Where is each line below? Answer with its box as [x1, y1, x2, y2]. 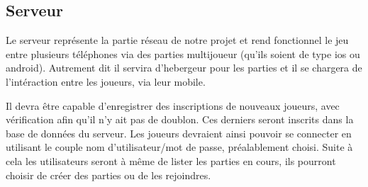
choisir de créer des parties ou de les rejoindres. [6, 167, 211, 182]
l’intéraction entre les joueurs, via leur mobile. [6, 74, 206, 89]
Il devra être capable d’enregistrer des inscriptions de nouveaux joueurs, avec [6, 98, 340, 113]
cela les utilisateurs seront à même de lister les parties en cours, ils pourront [6, 153, 336, 168]
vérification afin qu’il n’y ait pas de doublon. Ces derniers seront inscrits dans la [6, 112, 354, 127]
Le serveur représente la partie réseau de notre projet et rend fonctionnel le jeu [6, 33, 349, 47]
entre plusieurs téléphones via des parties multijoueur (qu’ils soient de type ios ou [6, 46, 360, 61]
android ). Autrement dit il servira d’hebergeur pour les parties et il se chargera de [6, 60, 362, 75]
